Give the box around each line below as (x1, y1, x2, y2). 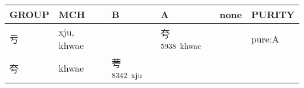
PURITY (251, 8, 295, 21)
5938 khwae (160, 40, 201, 51)
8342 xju (112, 69, 142, 80)
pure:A (251, 31, 279, 45)
